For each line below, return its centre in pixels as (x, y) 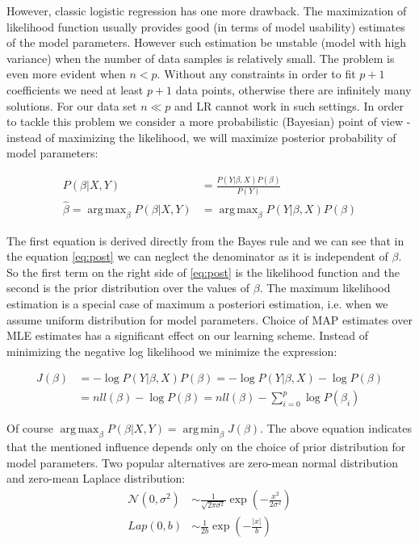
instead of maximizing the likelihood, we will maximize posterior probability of (201, 137)
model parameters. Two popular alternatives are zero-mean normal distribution (203, 462)
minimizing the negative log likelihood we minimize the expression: (172, 351)
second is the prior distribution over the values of (128, 288)
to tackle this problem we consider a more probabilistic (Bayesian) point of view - (209, 121)
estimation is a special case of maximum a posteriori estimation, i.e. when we (197, 304)
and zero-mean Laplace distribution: (96, 478)
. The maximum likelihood (325, 288)
